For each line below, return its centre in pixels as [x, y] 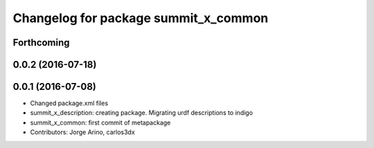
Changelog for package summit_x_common [141, 18]
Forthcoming [41, 43]
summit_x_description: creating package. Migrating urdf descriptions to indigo [141, 113]
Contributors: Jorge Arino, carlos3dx [82, 132]
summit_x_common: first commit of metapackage [100, 122]
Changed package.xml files [69, 103]
